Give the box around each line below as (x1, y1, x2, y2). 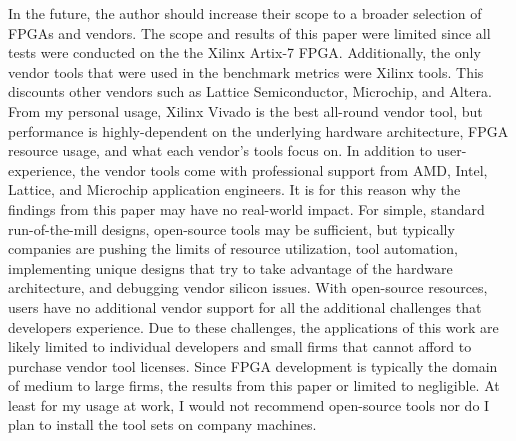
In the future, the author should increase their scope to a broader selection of (8, 3, 482, 23)
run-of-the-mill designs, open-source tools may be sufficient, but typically (8, 218, 455, 239)
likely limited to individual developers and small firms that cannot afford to (8, 336, 472, 357)
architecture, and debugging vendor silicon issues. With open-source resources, (8, 277, 488, 298)
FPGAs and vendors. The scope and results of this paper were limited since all (8, 22, 491, 43)
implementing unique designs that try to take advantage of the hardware (8, 257, 453, 278)
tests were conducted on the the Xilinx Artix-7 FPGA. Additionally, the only (8, 42, 481, 63)
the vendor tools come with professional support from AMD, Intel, (80, 159, 488, 180)
